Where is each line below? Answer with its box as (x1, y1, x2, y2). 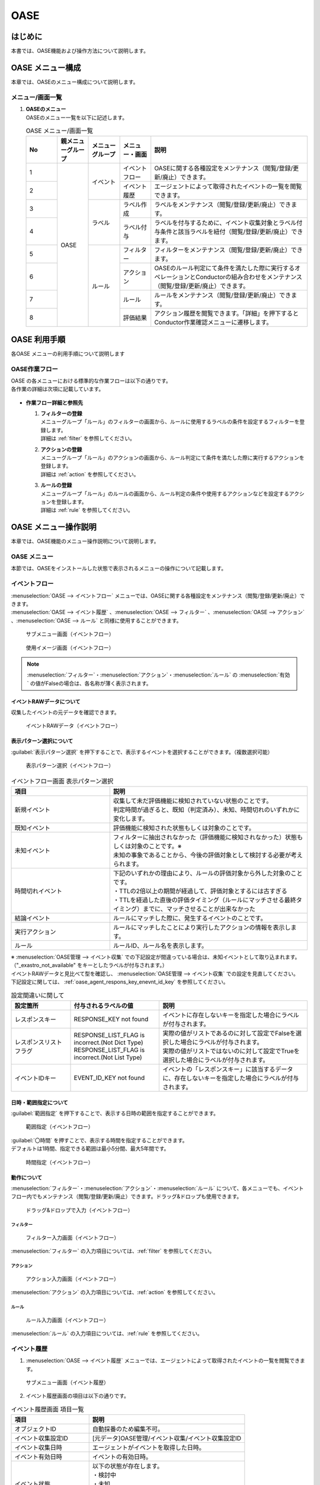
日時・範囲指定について (11, 1099, 68, 1106)
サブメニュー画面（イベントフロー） (25, 630, 114, 638)
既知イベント (14, 824, 50, 832)
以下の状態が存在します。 (92, 1462, 163, 1470)
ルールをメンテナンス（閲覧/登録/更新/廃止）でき (154, 291, 292, 299)
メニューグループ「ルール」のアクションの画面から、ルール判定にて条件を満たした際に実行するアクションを (40, 454, 305, 462)
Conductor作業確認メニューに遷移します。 (154, 318, 273, 327)
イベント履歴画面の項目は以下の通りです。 (25, 1392, 130, 1399)
